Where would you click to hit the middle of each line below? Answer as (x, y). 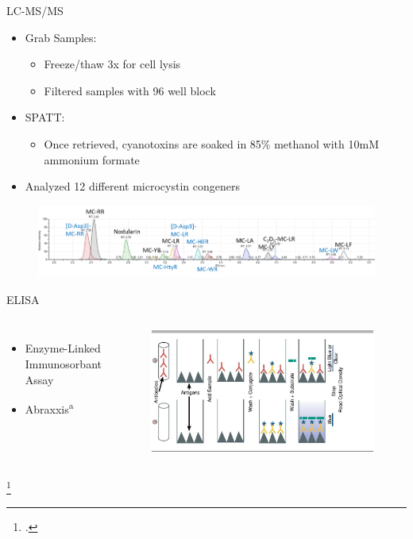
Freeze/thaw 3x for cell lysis (112, 64)
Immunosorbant (63, 364)
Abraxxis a (49, 408)
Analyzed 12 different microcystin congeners (132, 186)
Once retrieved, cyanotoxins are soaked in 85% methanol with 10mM (212, 143)
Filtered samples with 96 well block (130, 90)
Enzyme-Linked (63, 348)
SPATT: (45, 117)
